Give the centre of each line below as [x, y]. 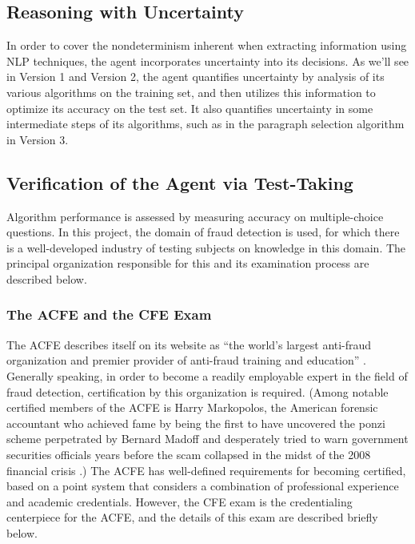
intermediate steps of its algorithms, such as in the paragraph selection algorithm [206, 124]
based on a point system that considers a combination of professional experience [203, 486]
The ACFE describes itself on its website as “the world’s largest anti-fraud [189, 344]
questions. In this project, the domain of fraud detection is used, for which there [203, 232]
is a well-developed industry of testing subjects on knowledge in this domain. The [206, 247]
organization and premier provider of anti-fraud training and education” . [186, 360]
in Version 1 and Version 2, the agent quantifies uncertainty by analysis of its [196, 77]
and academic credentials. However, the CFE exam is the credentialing [180, 501]
